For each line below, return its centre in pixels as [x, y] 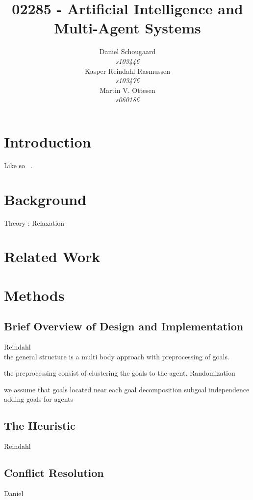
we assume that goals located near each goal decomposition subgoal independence [127, 389]
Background [45, 199]
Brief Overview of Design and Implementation [124, 326]
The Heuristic [40, 426]
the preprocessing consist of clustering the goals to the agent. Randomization [120, 373]
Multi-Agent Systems [127, 28]
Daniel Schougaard [127, 51]
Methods [34, 295]
